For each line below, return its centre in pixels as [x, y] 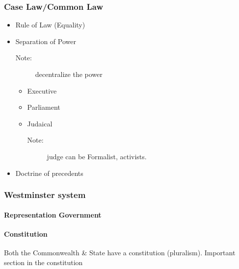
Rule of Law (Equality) [50, 25]
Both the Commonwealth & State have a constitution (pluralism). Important [120, 252]
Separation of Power [46, 41]
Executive [42, 90]
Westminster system [45, 195]
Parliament [44, 107]
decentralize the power [69, 74]
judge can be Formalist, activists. [97, 156]
